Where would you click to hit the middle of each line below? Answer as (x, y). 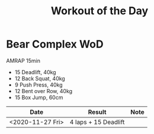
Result (97, 112)
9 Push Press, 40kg (38, 85)
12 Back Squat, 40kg (40, 78)
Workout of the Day (100, 11)
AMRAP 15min (23, 60)
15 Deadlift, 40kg (35, 72)
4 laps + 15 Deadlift (97, 122)
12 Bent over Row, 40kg (44, 91)
